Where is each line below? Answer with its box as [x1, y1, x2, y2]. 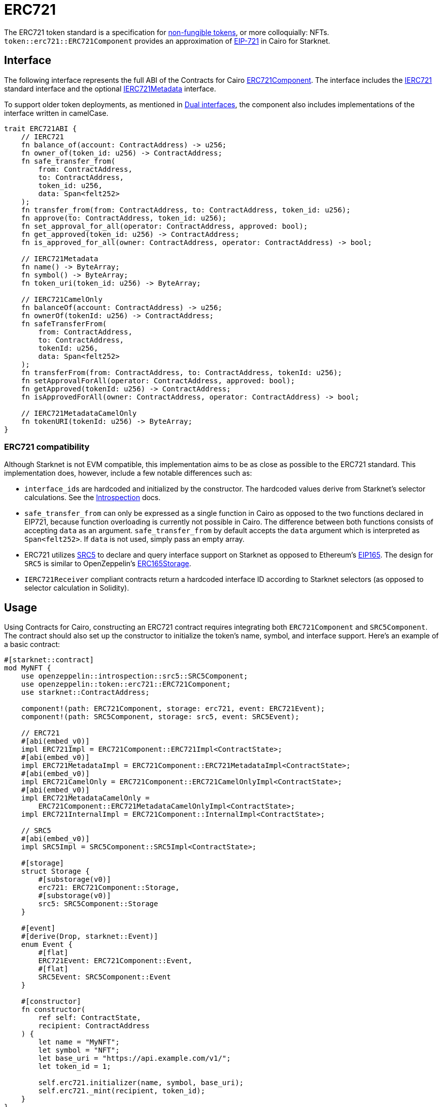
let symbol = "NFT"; [38, 1046, 120, 1055]
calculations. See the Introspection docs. [24, 493, 161, 502]
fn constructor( [21, 1005, 86, 1014]
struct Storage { [21, 867, 90, 876]
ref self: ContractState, [38, 1013, 141, 1022]
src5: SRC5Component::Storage [38, 900, 158, 908]
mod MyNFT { [4, 664, 51, 672]
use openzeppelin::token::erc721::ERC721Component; [21, 680, 231, 689]
